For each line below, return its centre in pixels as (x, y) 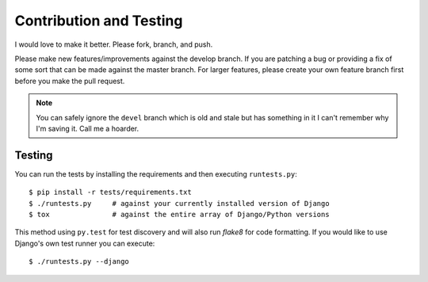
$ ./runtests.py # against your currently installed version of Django (179, 203)
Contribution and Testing (99, 21)
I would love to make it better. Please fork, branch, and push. (114, 44)
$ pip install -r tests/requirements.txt (110, 192)
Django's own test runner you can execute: (85, 243)
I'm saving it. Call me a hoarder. (88, 128)
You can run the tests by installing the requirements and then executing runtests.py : (156, 173)
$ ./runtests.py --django (79, 262)
